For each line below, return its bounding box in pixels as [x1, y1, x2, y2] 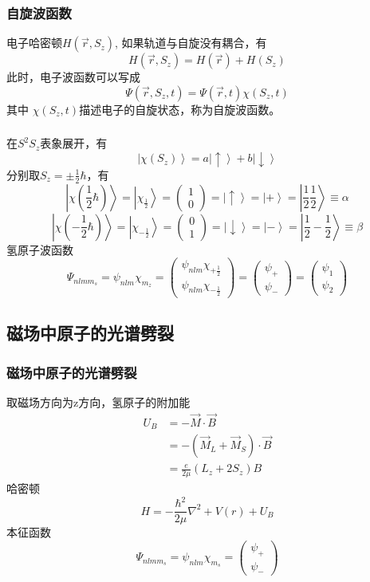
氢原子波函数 [6, 241, 73, 258]
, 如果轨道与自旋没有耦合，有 [115, 34, 267, 51]
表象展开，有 [40, 135, 108, 151]
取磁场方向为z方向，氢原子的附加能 [6, 393, 191, 410]
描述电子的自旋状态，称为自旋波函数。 [79, 100, 281, 117]
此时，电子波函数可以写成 [6, 69, 140, 85]
